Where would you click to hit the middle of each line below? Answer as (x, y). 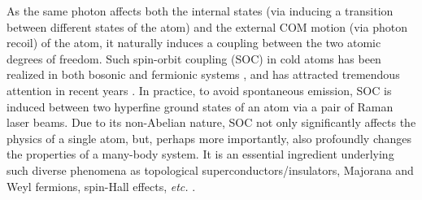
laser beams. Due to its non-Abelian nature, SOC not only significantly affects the (211, 122)
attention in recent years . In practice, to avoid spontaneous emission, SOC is (199, 90)
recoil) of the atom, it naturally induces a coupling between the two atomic (194, 43)
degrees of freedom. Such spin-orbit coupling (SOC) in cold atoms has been (194, 58)
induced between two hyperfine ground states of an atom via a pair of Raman (200, 106)
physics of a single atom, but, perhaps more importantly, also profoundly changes (209, 138)
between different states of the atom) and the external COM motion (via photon (207, 26)
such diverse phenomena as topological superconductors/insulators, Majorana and (210, 170)
